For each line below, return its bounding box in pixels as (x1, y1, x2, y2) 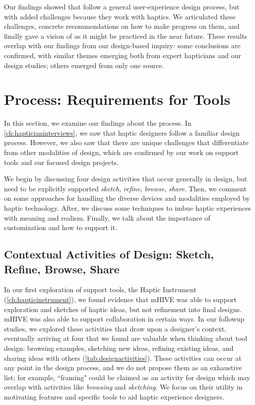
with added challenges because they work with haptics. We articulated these (4, 11, 236, 21)
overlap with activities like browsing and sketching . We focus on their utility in (4, 382, 243, 392)
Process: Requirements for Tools (4, 89, 231, 109)
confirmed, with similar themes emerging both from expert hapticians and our (4, 50, 242, 60)
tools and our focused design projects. (4, 157, 119, 167)
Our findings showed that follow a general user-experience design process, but (4, 1, 240, 11)
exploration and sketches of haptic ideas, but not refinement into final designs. (4, 304, 242, 314)
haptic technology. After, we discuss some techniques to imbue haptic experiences (4, 203, 251, 213)
